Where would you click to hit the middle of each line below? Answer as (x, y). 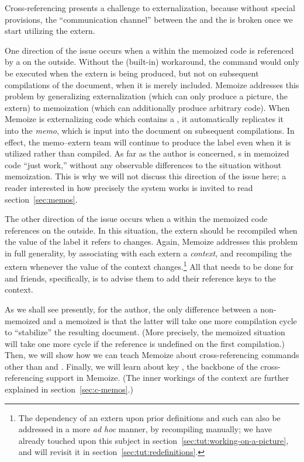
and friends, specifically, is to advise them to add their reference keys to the (140, 278)
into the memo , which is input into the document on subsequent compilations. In (150, 130)
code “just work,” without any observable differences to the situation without (143, 164)
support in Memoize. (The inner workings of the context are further (168, 378)
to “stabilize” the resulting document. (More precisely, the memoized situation (145, 332)
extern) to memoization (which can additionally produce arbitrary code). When (147, 107)
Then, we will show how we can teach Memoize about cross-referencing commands (152, 355)
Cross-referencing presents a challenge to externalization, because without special (150, 8)
